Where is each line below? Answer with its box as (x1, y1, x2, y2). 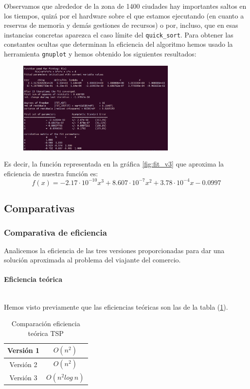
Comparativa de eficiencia (4, 226, 107, 238)
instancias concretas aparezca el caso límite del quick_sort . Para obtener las (4, 29, 233, 39)
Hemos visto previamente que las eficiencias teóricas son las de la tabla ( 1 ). (4, 302, 228, 312)
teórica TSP (28, 328, 64, 338)
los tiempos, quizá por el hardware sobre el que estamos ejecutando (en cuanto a (4, 10, 244, 20)
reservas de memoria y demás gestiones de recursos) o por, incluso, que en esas (4, 20, 238, 30)
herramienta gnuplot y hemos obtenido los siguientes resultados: (4, 49, 196, 59)
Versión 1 (7, 345, 40, 355)
